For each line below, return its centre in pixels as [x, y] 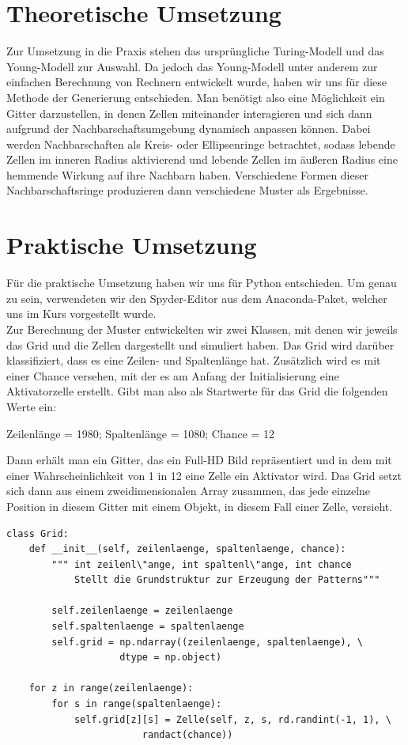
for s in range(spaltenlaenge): [137, 704]
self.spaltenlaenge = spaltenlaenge [148, 627]
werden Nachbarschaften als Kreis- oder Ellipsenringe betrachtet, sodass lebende [201, 144]
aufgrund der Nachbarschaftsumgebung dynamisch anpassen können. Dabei [189, 129]
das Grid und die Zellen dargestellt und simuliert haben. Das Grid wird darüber [200, 344]
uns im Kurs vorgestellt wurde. [81, 314]
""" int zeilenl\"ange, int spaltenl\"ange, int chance [202, 564]
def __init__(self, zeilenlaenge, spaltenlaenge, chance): [187, 549]
